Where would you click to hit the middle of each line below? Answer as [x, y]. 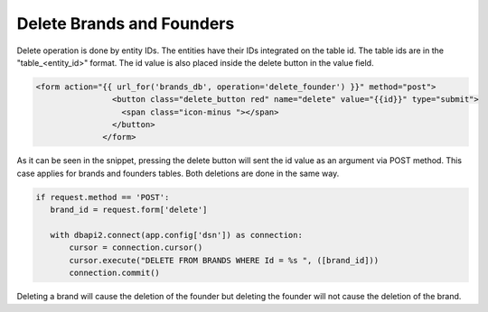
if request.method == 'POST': [103, 197]
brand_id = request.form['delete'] [129, 210]
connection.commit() [114, 273]
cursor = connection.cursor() [136, 248]
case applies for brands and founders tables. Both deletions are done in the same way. [178, 173]
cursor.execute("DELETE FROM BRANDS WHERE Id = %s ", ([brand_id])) [224, 260]
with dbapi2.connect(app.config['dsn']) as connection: [176, 235]
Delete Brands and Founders [126, 23]
